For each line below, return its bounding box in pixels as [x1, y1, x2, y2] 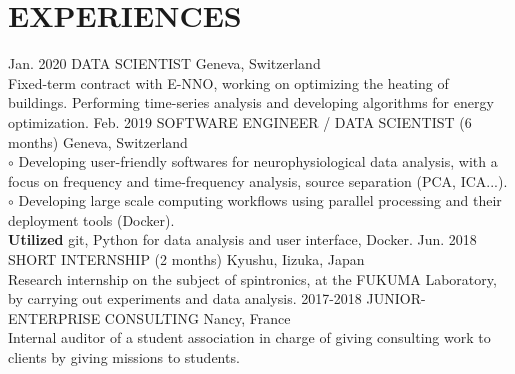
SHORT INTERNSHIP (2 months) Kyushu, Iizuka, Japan [8, 249, 365, 270]
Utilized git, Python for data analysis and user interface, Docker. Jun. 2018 [8, 229, 477, 250]
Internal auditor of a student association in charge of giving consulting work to [8, 327, 491, 348]
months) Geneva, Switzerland [8, 131, 188, 152]
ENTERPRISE [8, 307, 101, 328]
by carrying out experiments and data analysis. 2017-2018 [8, 288, 362, 309]
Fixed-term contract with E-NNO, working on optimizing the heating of [8, 72, 449, 93]
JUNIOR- [366, 288, 426, 309]
